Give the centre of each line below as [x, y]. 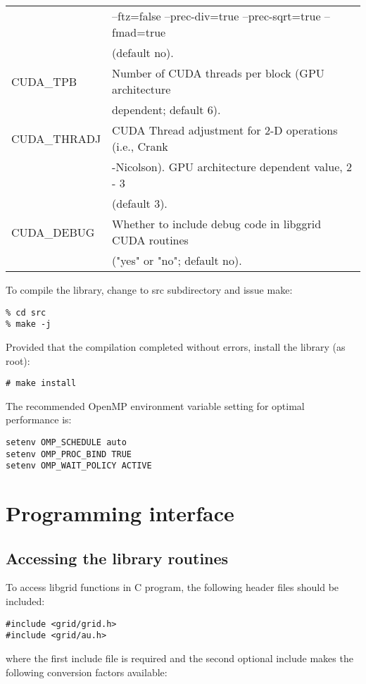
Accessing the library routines [117, 558]
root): [18, 360]
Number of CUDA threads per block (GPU [218, 73]
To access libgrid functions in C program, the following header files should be [172, 587]
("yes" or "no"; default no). [177, 260]
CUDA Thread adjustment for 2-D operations [225, 130]
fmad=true [139, 32]
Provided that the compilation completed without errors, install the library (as [176, 346]
